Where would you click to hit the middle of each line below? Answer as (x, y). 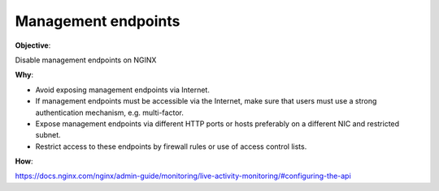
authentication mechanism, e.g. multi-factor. (110, 112)
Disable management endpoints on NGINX (86, 60)
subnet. (48, 135)
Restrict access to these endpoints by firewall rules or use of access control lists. (171, 146)
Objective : (33, 45)
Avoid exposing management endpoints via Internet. (123, 90)
